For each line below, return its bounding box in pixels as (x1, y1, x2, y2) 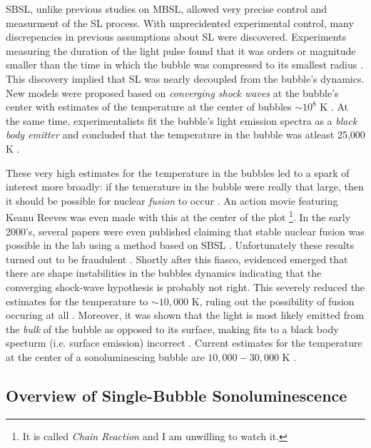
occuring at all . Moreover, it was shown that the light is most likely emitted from (6, 307, 365, 322)
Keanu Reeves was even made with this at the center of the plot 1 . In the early (6, 208, 351, 224)
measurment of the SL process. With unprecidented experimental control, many (6, 15, 354, 30)
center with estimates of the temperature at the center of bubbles (6, 99, 292, 114)
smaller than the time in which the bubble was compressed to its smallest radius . (6, 57, 363, 72)
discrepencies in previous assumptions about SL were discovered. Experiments (6, 29, 347, 44)
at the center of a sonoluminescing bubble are (6, 349, 205, 364)
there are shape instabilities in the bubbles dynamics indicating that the (6, 265, 322, 280)
